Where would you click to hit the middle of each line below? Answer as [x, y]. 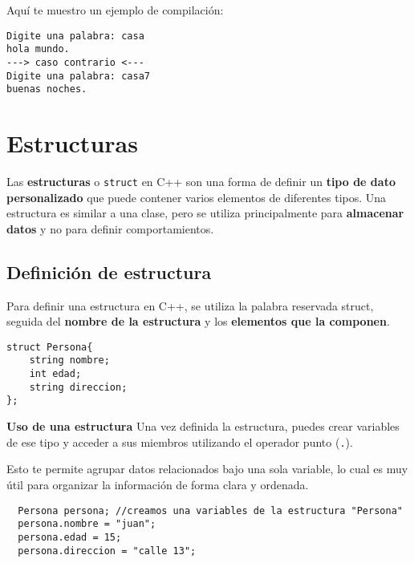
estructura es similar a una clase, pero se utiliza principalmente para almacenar [205, 213]
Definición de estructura [109, 271]
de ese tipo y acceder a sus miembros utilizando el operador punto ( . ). [180, 441]
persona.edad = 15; [70, 537]
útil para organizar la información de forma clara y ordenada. [158, 484]
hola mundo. [38, 49]
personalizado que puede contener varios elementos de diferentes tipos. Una [197, 197]
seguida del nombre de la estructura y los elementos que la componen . [198, 321]
